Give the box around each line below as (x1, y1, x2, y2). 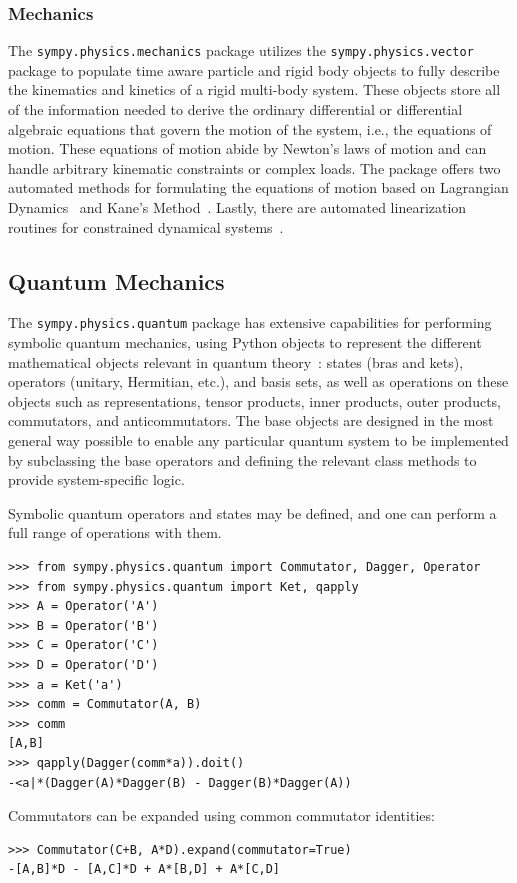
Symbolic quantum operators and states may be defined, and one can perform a (8, 502, 497, 523)
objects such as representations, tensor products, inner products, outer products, (8, 390, 501, 411)
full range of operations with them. (8, 522, 222, 543)
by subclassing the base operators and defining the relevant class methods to (8, 449, 477, 470)
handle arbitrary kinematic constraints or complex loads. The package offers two (8, 157, 501, 178)
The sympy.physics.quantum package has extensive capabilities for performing (8, 312, 492, 333)
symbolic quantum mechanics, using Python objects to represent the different (8, 332, 482, 353)
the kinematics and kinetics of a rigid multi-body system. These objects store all (8, 79, 501, 100)
